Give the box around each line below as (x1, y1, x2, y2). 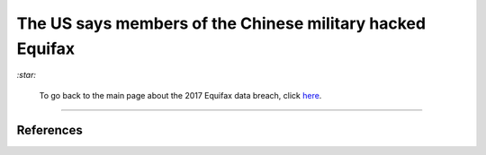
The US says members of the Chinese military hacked (16, 13, 427, 33)
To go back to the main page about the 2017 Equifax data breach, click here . (39, 90, 322, 100)
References (16, 122, 83, 138)
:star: (16, 70, 36, 81)
